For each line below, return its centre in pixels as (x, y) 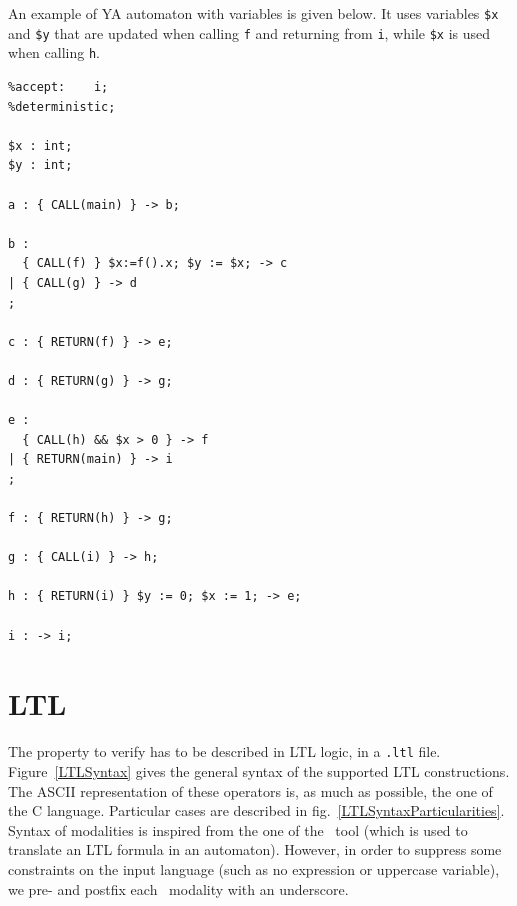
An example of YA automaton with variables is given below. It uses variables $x (253, 13)
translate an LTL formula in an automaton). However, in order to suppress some (255, 849)
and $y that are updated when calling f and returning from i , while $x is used (249, 32)
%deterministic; (62, 106)
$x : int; (40, 145)
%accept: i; (58, 86)
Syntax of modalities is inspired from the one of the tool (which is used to (238, 829)
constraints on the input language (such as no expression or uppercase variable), (254, 868)
